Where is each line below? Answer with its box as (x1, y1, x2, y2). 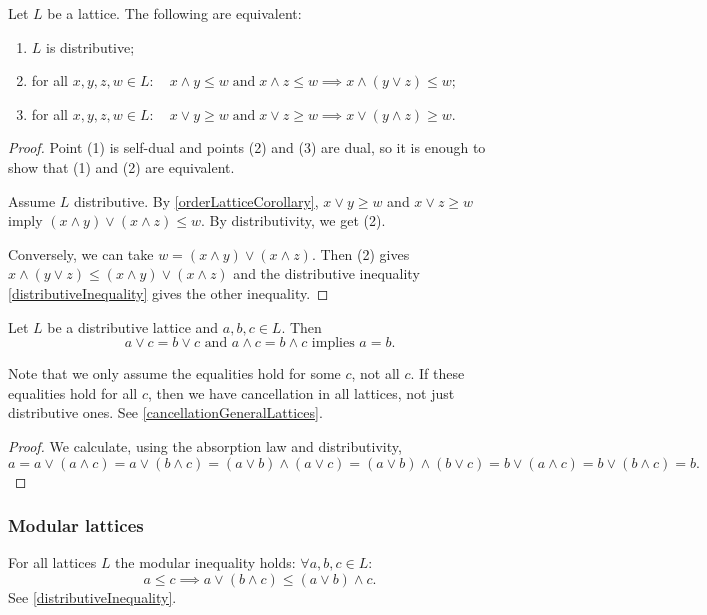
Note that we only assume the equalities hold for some (8, 363, 341, 384)
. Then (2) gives (311, 243, 410, 264)
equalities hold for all (8, 382, 138, 403)
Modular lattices (8, 513, 144, 538)
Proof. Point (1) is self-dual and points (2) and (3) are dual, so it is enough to (8, 137, 486, 158)
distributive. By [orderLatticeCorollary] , (74, 190, 319, 211)
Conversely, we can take (8, 243, 154, 264)
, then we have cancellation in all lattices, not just (147, 382, 455, 403)
